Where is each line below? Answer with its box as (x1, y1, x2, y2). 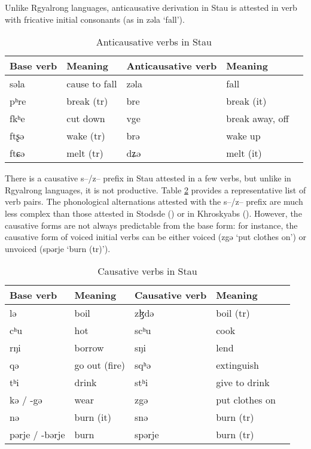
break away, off (226, 111, 289, 126)
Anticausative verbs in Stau (96, 35, 212, 49)
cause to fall (66, 77, 117, 91)
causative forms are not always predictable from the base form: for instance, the (5, 219, 298, 231)
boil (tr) (216, 306, 250, 320)
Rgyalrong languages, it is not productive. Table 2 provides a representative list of (5, 183, 306, 196)
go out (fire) (74, 358, 126, 372)
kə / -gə (10, 393, 42, 407)
